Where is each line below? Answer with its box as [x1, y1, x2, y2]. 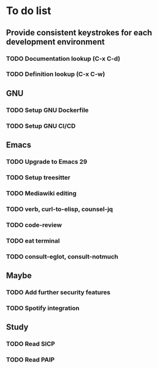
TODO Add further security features [6, 288, 111, 296]
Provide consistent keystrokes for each [6, 28, 152, 38]
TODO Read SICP [6, 340, 56, 348]
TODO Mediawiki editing [6, 189, 77, 197]
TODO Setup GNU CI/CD [6, 122, 76, 130]
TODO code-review [6, 221, 63, 229]
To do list [6, 4, 51, 18]
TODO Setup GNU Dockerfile [6, 106, 89, 114]
